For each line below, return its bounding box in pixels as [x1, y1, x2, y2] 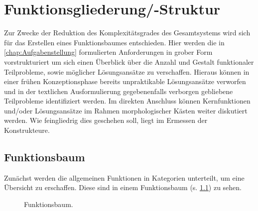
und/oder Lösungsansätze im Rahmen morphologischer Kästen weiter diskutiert [4, 105, 248, 115]
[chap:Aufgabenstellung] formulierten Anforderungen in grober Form [4, 47, 213, 57]
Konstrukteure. [4, 125, 50, 135]
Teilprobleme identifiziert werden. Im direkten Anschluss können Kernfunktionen [4, 96, 251, 106]
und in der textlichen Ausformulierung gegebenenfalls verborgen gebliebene [4, 86, 233, 96]
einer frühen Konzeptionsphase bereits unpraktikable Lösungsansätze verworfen [4, 76, 246, 87]
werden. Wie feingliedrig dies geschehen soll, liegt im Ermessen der [4, 115, 208, 125]
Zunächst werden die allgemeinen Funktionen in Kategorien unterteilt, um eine [4, 172, 245, 183]
